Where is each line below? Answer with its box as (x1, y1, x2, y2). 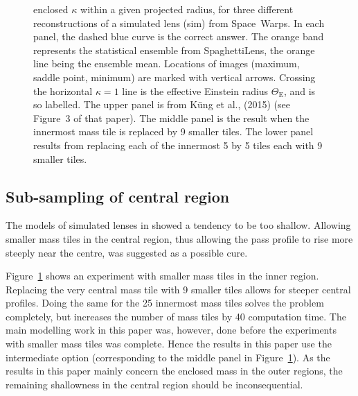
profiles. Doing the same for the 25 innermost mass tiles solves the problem (6, 295, 324, 310)
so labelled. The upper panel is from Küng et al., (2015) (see (33, 97, 290, 112)
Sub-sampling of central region (6, 185, 230, 207)
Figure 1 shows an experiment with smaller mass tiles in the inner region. (6, 268, 319, 283)
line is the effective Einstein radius (122, 83, 269, 98)
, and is (283, 83, 316, 98)
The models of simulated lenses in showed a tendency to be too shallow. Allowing (6, 218, 351, 232)
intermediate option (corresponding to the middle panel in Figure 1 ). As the (6, 350, 330, 364)
